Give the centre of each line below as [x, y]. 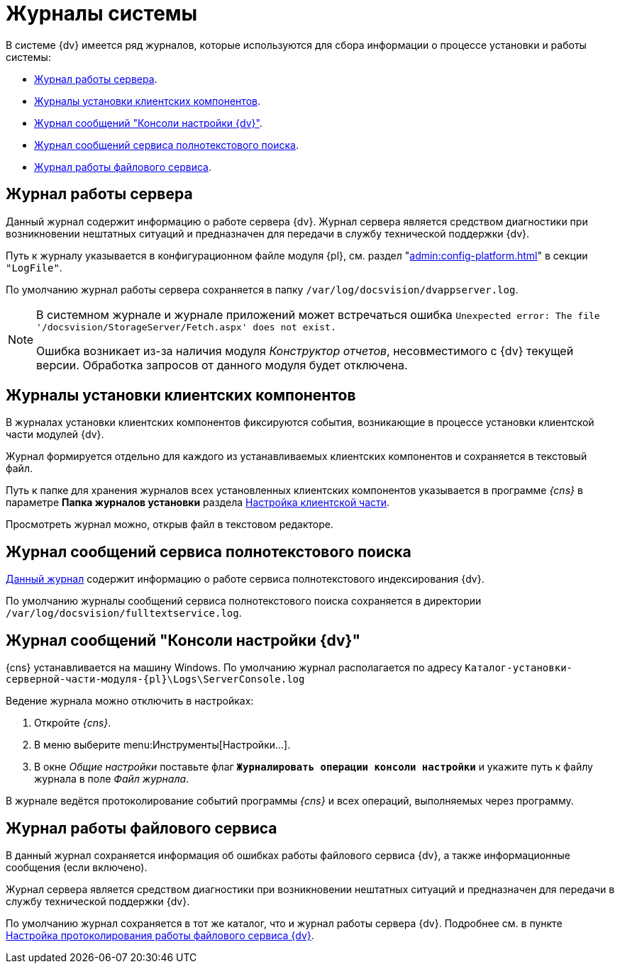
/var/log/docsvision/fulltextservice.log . [124, 613]
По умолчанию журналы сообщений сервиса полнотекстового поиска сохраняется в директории [244, 601]
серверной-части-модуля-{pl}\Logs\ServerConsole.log [155, 679]
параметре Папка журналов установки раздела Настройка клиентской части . [198, 503]
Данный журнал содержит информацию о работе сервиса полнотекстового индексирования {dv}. [245, 579]
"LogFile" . [34, 267]
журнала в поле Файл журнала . [112, 779]
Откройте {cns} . [73, 723]
